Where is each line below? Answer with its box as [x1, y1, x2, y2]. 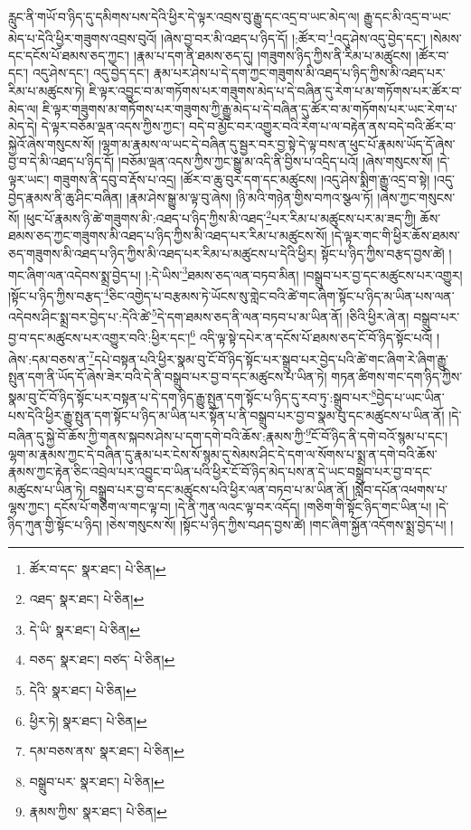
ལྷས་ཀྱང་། [8, 497, 50, 516]
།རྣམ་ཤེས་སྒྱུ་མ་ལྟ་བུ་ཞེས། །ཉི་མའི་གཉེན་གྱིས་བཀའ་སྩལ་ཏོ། [126, 187, 373, 206]
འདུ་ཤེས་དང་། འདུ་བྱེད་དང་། [32, 63, 150, 82]
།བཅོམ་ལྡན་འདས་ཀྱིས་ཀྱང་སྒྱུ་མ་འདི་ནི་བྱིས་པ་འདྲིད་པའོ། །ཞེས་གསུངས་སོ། [118, 152, 433, 171]
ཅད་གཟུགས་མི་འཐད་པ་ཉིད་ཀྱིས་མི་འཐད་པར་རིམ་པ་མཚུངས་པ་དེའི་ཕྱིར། [8, 244, 317, 263]
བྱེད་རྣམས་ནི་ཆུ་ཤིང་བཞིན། [8, 187, 123, 206]
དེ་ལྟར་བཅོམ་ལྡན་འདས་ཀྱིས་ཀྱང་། [41, 117, 185, 136]
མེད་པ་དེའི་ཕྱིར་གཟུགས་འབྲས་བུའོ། [8, 28, 157, 47]
